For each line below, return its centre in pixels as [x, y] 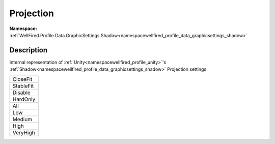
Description [29, 50]
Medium [22, 119]
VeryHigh [24, 132]
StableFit [23, 85]
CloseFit [22, 79]
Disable [21, 93]
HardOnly [24, 99]
